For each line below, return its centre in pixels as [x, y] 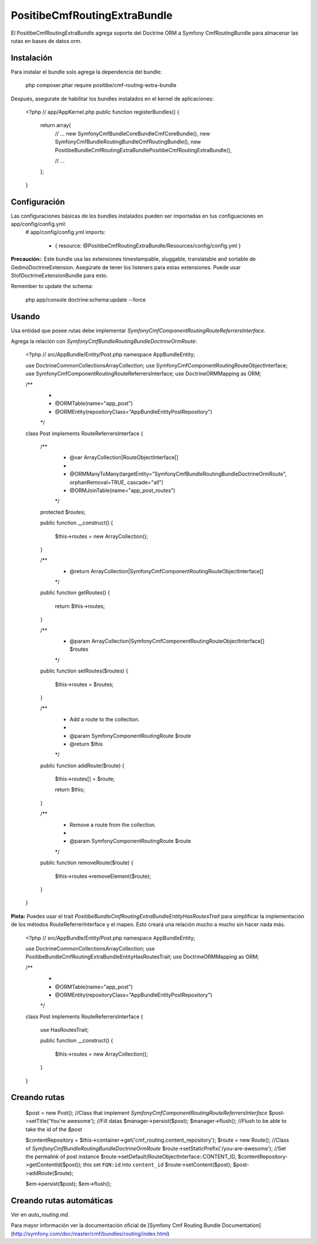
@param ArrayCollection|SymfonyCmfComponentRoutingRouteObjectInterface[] [167, 641]
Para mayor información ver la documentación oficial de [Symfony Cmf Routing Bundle [116, 1225]
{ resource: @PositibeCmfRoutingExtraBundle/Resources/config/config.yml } [148, 245]
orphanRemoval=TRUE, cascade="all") [117, 482]
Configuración [38, 202]
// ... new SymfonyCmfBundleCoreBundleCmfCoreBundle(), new [133, 133]
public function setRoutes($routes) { [84, 671]
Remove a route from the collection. [113, 825]
